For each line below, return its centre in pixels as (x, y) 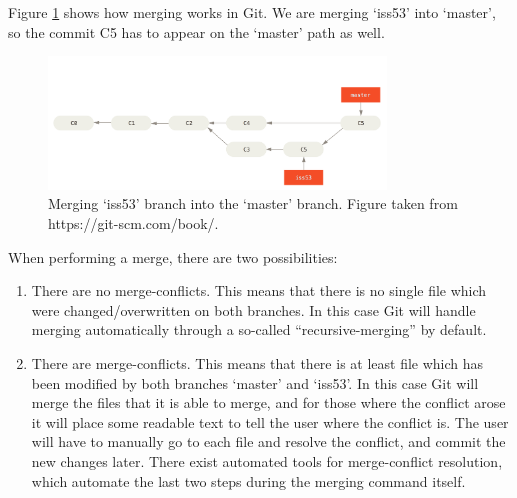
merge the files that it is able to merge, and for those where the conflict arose (268, 402)
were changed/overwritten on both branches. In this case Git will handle (253, 309)
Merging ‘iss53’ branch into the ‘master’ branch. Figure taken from (253, 203)
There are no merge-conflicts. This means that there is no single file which (259, 290)
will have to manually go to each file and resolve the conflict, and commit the (268, 441)
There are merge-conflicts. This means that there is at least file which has (257, 362)
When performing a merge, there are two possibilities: (173, 256)
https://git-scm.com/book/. (133, 222)
